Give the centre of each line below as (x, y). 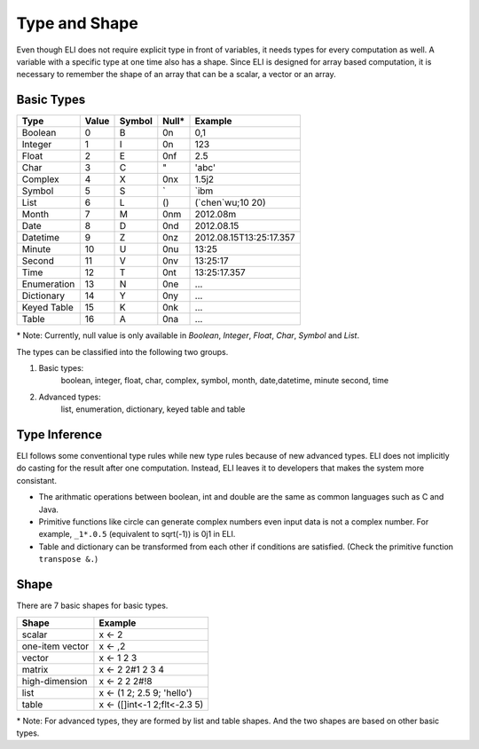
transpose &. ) (68, 559)
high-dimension (55, 681)
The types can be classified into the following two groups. (122, 351)
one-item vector (55, 646)
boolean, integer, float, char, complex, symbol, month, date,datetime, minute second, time (225, 381)
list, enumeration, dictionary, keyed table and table (153, 409)
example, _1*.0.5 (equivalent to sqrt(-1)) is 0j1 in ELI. (137, 534)
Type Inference (59, 434)
